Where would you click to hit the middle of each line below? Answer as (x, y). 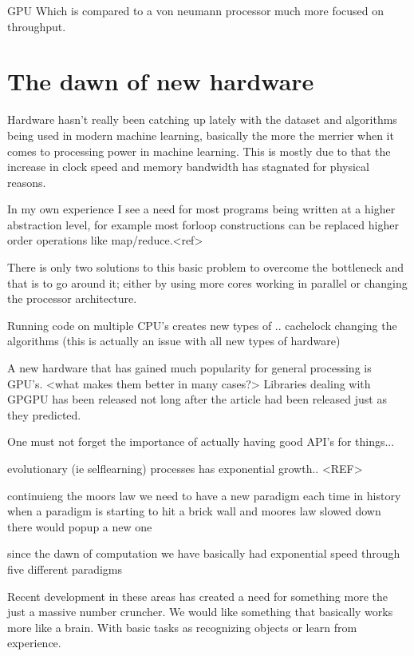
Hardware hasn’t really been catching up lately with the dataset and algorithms (202, 119)
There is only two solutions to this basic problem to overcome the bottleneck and (206, 267)
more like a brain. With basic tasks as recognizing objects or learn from (182, 627)
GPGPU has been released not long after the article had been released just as (197, 399)
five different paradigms (65, 569)
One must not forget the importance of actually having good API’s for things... (201, 441)
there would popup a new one (80, 526)
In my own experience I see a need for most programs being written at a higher (201, 209)
